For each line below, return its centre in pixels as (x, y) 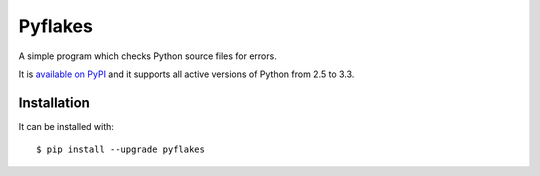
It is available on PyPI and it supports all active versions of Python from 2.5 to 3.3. (186, 74)
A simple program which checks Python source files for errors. (147, 56)
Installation (54, 102)
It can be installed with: (66, 126)
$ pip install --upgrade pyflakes (120, 149)
